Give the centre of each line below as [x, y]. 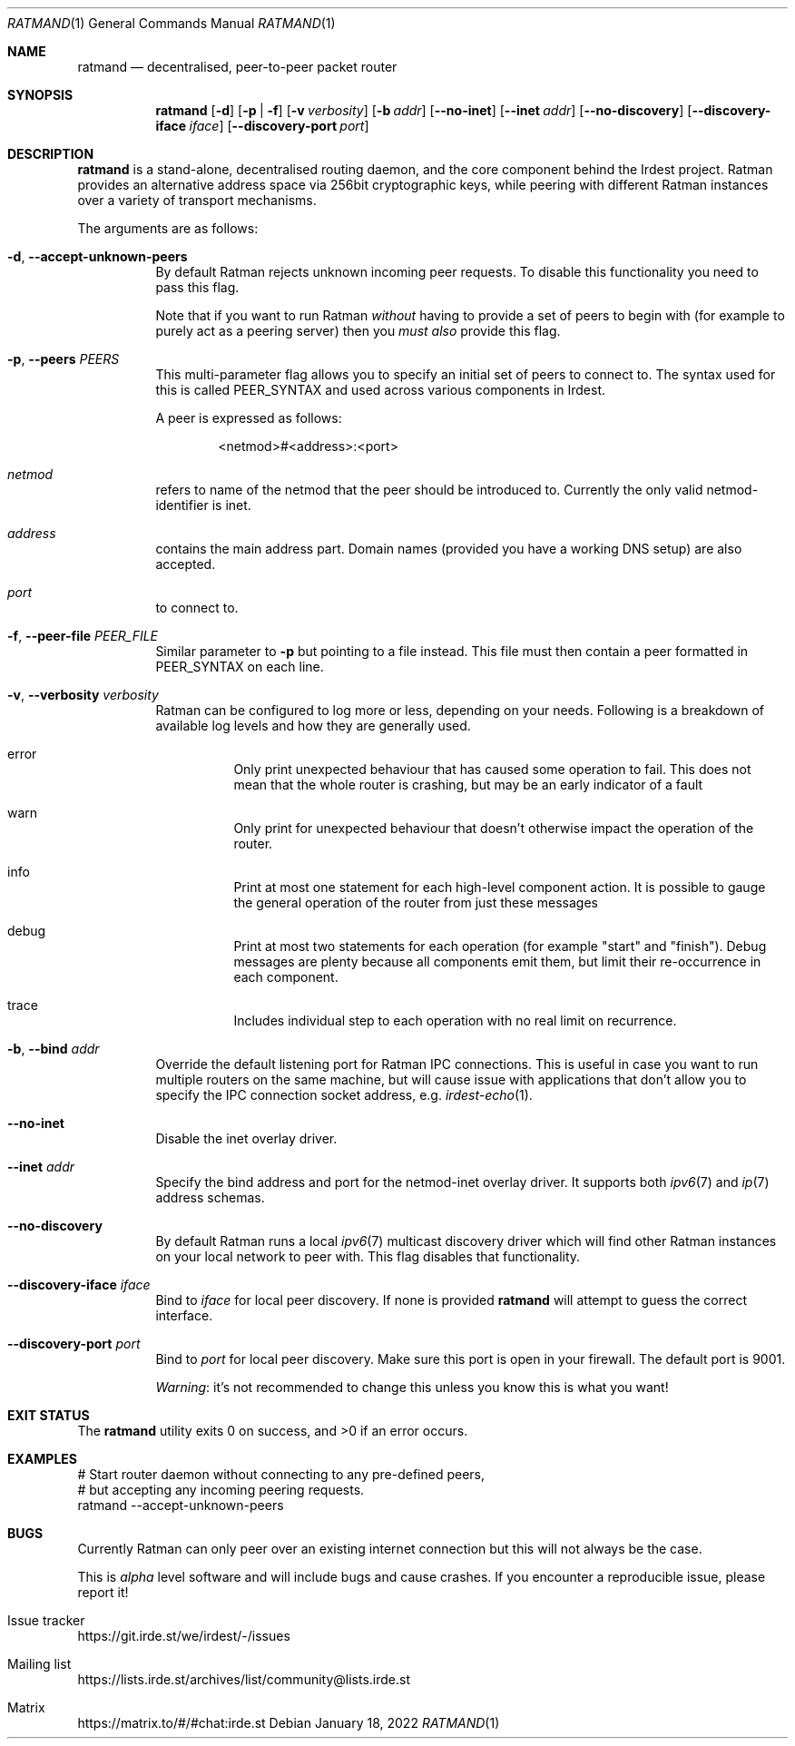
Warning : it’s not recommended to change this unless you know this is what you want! [412, 1387]
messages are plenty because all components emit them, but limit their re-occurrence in [497, 961]
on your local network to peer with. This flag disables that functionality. [368, 1256]
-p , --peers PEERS [64, 359]
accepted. [186, 564]
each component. [286, 977]
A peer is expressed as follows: [249, 418]
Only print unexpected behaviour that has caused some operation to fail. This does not [492, 769]
